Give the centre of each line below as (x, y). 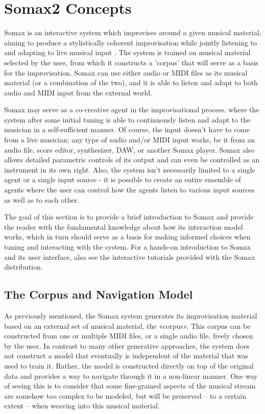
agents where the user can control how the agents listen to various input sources (129, 190)
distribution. (23, 267)
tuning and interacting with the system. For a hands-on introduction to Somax (128, 247)
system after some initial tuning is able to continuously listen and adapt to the (127, 119)
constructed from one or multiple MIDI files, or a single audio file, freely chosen (129, 336)
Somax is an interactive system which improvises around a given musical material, (133, 32)
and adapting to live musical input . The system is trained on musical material (127, 52)
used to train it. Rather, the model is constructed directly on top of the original (129, 365)
